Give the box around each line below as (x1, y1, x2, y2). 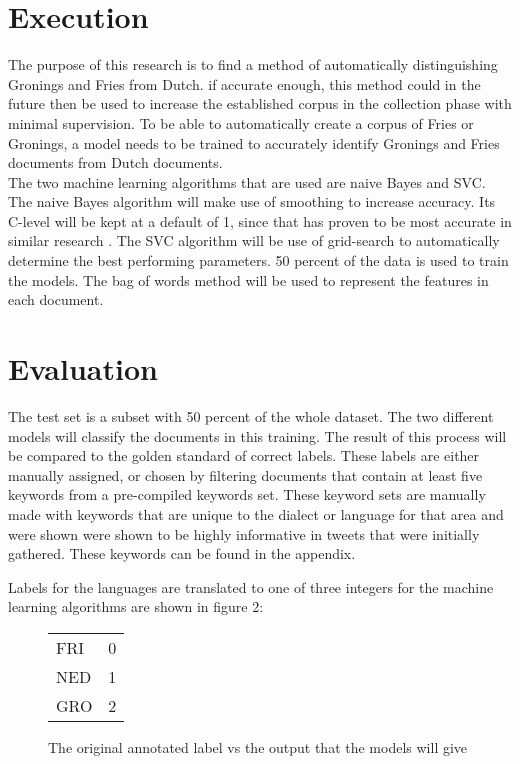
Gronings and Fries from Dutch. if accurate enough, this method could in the (8, 73, 481, 94)
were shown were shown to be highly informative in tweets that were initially (8, 523, 480, 544)
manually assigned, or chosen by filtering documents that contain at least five (8, 464, 483, 485)
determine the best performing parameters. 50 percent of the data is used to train (8, 250, 509, 271)
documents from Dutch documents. (8, 152, 223, 173)
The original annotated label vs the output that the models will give (48, 736, 468, 757)
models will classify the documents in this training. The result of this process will (8, 425, 507, 446)
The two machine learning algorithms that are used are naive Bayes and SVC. (8, 171, 486, 192)
